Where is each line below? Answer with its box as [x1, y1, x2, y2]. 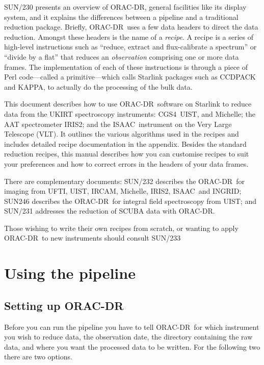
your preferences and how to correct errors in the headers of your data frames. [4, 158, 249, 169]
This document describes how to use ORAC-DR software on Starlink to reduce [4, 98, 252, 109]
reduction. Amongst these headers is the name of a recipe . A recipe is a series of [4, 31, 254, 42]
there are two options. [4, 351, 72, 362]
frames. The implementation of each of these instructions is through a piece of [4, 61, 248, 72]
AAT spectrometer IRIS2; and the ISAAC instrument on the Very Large [4, 118, 232, 129]
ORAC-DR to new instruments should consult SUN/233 [4, 232, 181, 243]
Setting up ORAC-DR [4, 297, 124, 313]
